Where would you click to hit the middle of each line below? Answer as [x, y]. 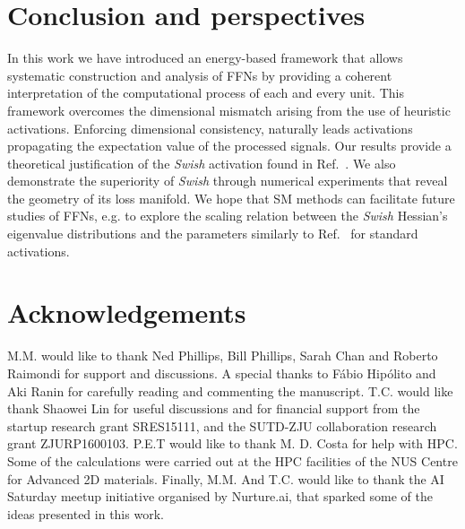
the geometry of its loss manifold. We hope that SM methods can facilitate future [231, 198]
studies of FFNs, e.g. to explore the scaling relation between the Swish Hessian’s [228, 216]
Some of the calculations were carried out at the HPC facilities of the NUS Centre [232, 460]
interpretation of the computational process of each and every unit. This [206, 93]
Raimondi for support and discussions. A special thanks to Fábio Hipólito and [222, 373]
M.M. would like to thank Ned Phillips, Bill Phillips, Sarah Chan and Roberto [223, 356]
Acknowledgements [127, 312]
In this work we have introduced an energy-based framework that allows [205, 58]
